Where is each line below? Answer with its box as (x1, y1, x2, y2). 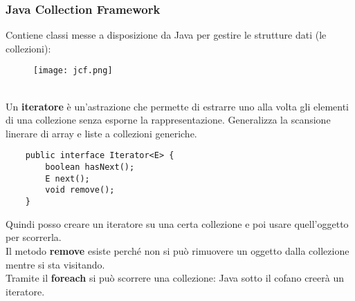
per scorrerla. (6, 230, 62, 244)
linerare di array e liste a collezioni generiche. (6, 126, 197, 140)
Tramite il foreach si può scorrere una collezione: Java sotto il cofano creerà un (6, 271, 344, 285)
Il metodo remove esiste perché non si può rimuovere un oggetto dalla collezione (6, 243, 349, 258)
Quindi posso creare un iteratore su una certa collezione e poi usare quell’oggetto (6, 216, 349, 231)
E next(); (45, 173, 90, 184)
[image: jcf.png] (33, 66, 113, 76)
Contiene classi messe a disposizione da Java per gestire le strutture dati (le (6, 28, 327, 42)
